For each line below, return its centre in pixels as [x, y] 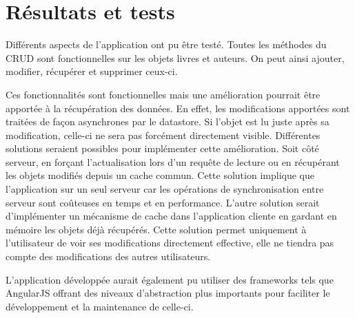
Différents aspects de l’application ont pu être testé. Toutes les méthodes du [166, 44]
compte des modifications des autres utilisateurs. [108, 256]
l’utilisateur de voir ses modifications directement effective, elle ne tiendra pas [170, 243]
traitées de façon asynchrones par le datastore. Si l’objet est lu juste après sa [168, 121]
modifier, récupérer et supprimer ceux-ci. [92, 71]
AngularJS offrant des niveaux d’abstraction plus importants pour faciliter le [168, 293]
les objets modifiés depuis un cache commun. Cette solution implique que [160, 175]
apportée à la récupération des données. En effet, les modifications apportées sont [178, 108]
